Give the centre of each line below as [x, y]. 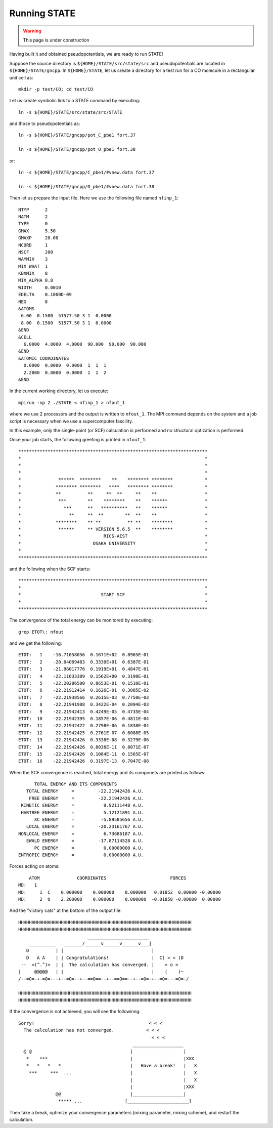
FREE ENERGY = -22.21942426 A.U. [86, 798]
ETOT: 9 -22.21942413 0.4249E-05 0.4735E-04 [84, 712]
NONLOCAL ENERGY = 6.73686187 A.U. [81, 833]
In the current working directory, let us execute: [59, 391]
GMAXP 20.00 [38, 238]
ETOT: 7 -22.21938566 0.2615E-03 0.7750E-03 [84, 697]
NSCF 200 [36, 252]
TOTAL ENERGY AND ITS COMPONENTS [76, 784]
